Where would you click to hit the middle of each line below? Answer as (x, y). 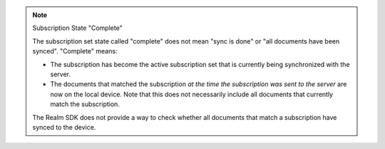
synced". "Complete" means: (75, 51)
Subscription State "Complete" (77, 28)
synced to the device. (64, 127)
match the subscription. (85, 104)
